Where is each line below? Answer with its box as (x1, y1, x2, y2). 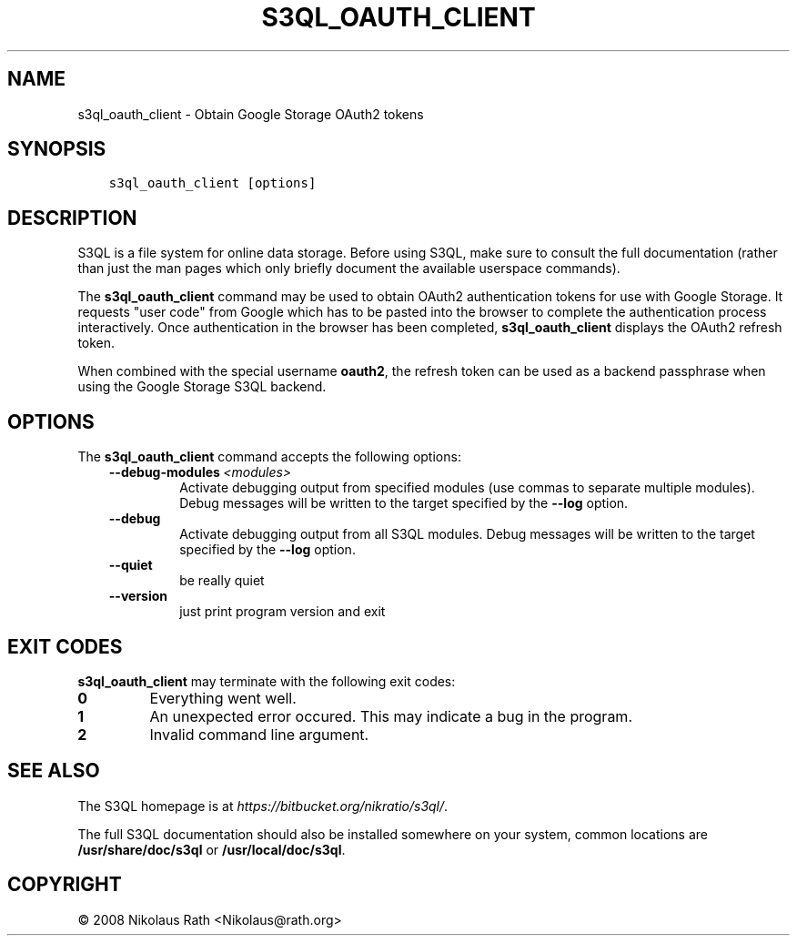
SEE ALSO (7, 759, 100, 783)
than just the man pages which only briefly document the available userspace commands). (77, 260, 620, 277)
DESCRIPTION (7, 206, 137, 229)
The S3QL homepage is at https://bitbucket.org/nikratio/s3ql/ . (77, 797, 449, 814)
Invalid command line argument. (149, 725, 369, 744)
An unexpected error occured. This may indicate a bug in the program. (149, 706, 632, 725)
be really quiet (179, 573, 265, 589)
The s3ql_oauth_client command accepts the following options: (77, 449, 461, 465)
